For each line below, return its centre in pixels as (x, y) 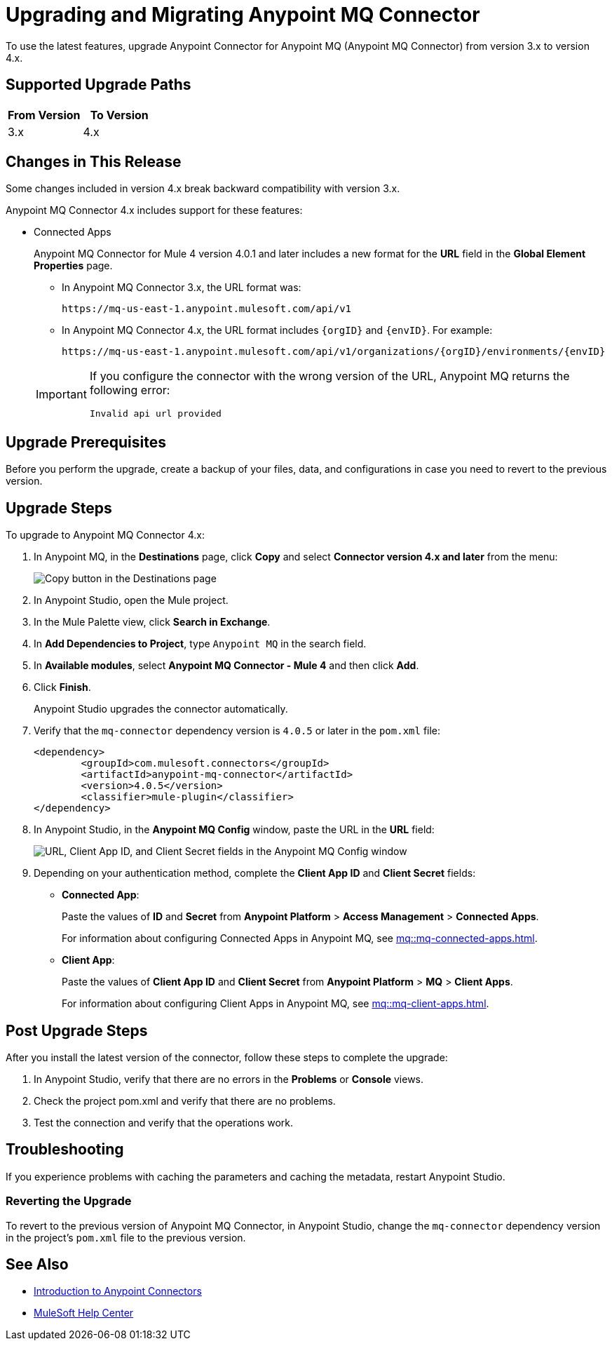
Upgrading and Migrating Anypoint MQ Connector (243, 15)
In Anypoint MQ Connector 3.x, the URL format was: (182, 288)
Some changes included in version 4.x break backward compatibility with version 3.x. (203, 189)
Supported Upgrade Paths (98, 85)
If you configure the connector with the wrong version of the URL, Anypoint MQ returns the (329, 376)
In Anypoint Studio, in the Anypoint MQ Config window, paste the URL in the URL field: (234, 830)
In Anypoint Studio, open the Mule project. (131, 600)
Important (61, 394)
